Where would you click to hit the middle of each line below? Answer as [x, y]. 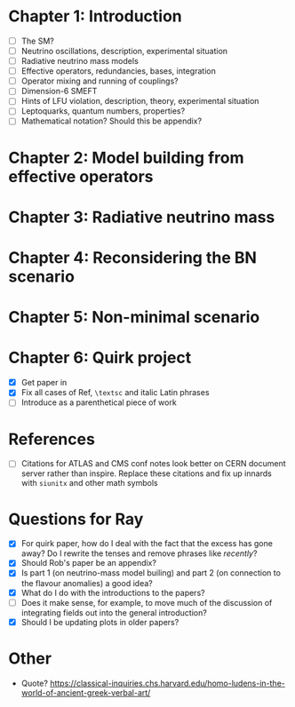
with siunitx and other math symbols [89, 483]
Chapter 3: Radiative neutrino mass [142, 217]
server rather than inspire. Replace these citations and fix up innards [146, 473]
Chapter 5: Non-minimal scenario [134, 318]
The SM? [37, 41]
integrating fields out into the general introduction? [114, 612]
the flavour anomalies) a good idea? [87, 583]
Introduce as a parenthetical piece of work [99, 402]
